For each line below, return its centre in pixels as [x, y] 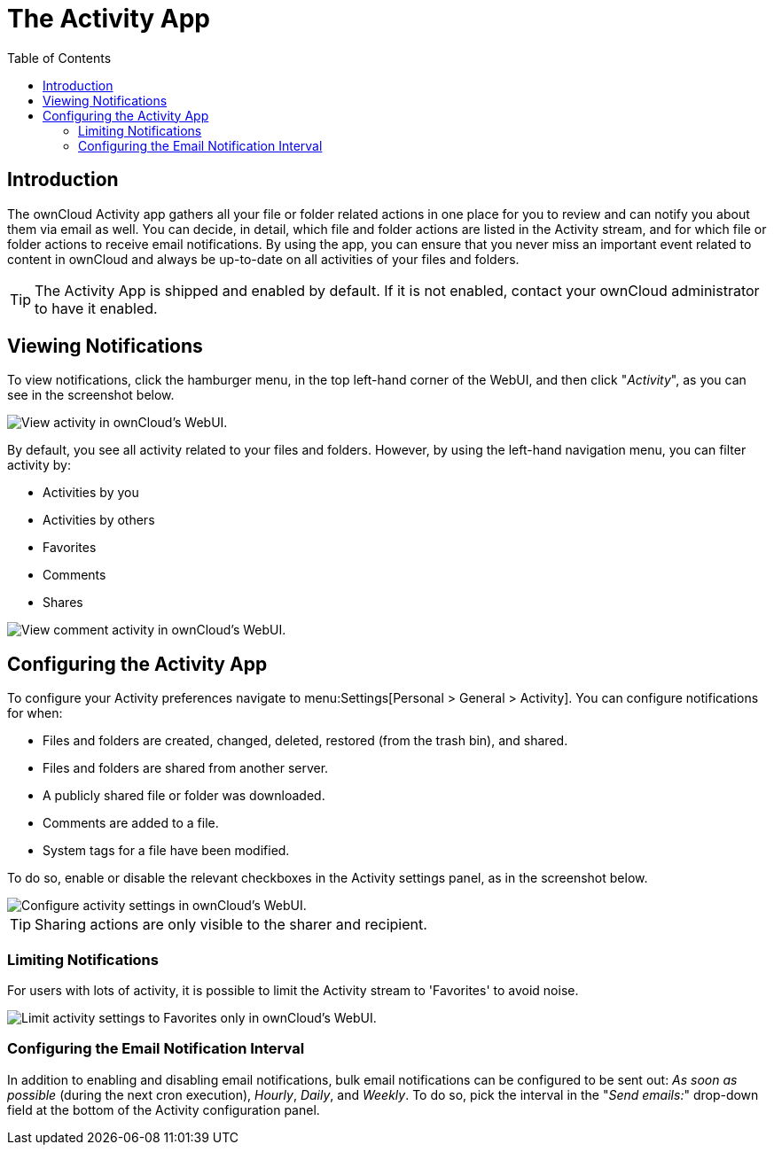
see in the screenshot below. [91, 395]
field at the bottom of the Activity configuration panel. [164, 1109]
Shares [63, 603]
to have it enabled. [96, 308]
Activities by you [91, 493]
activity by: [39, 465]
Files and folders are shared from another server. [186, 768]
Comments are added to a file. [131, 823]
